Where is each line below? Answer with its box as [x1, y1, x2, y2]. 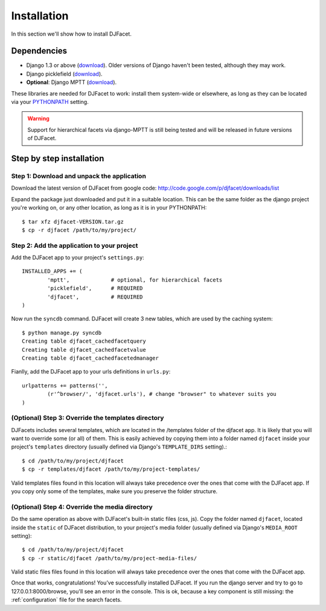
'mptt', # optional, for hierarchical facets [47, 276, 223, 283]
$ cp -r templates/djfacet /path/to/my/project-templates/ [22, 466, 200, 473]
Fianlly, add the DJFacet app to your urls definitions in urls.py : [11, 368, 171, 375]
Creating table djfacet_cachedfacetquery [22, 338, 146, 344]
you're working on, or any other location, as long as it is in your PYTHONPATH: [11, 204, 207, 212]
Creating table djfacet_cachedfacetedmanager [22, 354, 159, 361]
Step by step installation [11, 154, 104, 163]
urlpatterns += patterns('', [22, 382, 108, 389]
